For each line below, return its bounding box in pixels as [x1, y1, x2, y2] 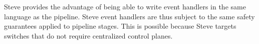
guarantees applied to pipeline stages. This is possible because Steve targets [4, 21, 236, 31]
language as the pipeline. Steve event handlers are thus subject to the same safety [4, 11, 255, 21]
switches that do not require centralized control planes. [4, 30, 173, 41]
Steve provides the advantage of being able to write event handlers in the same [4, 1, 246, 11]
